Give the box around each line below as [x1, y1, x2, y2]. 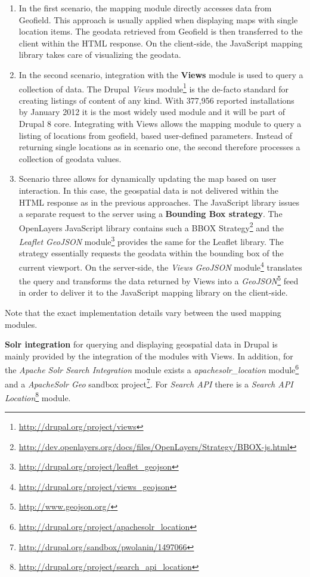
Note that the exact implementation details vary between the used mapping [5, 306, 281, 318]
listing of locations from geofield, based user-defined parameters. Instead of [18, 129, 293, 141]
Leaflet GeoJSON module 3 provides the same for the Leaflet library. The [18, 234, 284, 247]
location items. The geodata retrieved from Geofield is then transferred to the [18, 25, 303, 38]
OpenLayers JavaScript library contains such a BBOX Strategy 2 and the [18, 219, 284, 234]
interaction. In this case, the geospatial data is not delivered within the [18, 184, 278, 196]
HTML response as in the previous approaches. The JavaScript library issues [18, 196, 300, 208]
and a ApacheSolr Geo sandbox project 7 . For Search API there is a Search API [5, 376, 293, 390]
